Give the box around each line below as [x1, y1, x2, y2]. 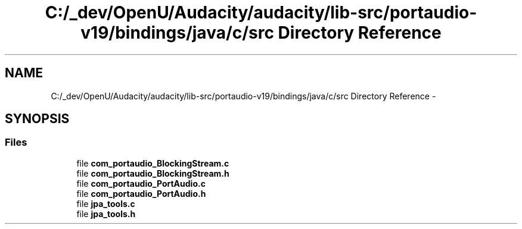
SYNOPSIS [5, 111, 70, 127]
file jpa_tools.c [76, 198, 135, 209]
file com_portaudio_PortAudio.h [76, 188, 206, 199]
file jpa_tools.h [76, 208, 136, 219]
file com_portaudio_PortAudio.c [76, 178, 206, 189]
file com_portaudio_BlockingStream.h [76, 168, 229, 178]
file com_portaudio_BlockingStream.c [76, 158, 229, 168]
